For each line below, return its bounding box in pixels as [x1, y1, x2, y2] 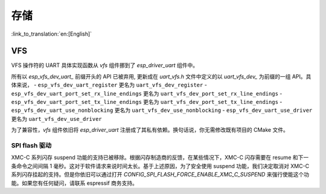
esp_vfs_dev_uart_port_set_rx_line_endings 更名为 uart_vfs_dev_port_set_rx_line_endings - [11, 89, 283, 97]
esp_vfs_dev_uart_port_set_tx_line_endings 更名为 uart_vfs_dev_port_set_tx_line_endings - [11, 99, 283, 106]
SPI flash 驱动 [11, 141, 52, 149]
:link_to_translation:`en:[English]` [11, 30, 92, 37]
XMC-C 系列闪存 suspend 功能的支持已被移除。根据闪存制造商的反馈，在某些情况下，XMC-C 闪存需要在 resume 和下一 [11, 154, 309, 161]
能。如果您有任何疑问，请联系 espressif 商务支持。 [11, 179, 138, 187]
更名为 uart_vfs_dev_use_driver [11, 115, 102, 122]
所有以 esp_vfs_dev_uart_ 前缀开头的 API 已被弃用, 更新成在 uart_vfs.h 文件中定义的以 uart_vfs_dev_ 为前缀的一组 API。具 [11, 73, 312, 80]
